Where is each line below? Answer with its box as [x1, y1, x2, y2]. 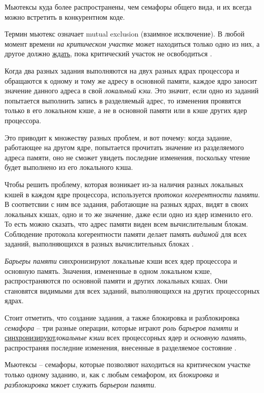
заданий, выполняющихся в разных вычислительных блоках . [5, 238, 194, 249]
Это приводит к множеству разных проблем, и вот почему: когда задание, [5, 132, 232, 142]
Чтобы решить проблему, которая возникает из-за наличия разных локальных [5, 178, 244, 189]
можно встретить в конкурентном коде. [5, 11, 125, 22]
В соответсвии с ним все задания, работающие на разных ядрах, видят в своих [5, 199, 249, 209]
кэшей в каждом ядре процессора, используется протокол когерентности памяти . [5, 189, 260, 199]
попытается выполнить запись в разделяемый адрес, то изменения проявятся [5, 95, 241, 105]
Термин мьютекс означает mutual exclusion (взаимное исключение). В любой [5, 28, 245, 39]
